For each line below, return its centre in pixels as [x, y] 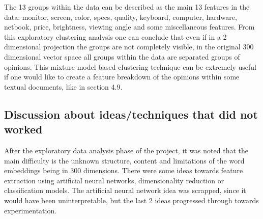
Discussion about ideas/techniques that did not [131, 114]
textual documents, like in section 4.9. [63, 86]
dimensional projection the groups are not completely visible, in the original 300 [129, 47]
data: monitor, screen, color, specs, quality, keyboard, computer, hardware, [121, 17]
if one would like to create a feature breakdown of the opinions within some [122, 77]
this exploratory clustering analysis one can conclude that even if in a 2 [115, 36]
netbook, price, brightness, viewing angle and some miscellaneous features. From [129, 27]
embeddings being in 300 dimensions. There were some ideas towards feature [124, 170]
